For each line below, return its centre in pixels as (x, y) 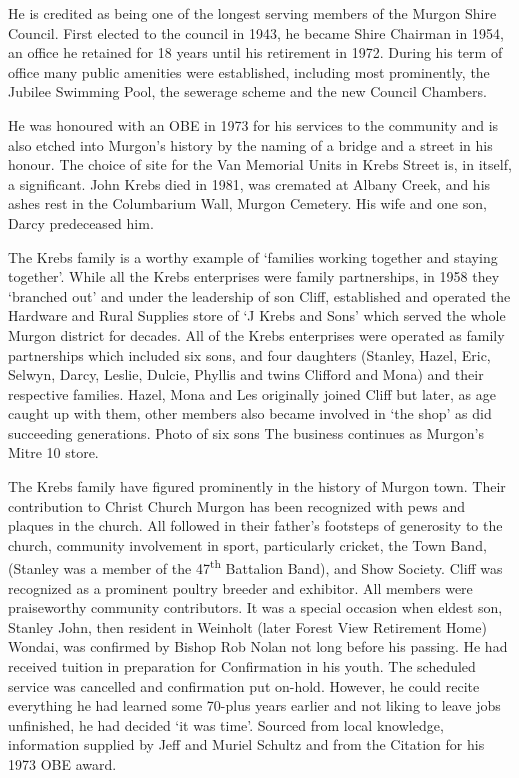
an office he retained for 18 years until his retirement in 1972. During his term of (255, 52)
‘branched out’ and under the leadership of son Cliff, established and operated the (259, 295)
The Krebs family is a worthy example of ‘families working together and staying (253, 256)
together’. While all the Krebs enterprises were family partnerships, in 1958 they (254, 276)
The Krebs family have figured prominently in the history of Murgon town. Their (257, 486)
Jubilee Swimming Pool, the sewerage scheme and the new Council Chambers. (247, 91)
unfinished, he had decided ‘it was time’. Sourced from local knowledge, (226, 724)
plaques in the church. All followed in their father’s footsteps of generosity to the (255, 525)
